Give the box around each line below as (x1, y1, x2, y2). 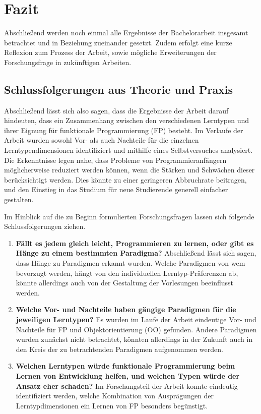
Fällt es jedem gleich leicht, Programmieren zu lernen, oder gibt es (16, 238, 254, 248)
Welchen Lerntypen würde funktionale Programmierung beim (16, 361, 235, 371)
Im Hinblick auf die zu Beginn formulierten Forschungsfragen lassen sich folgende (4, 211, 254, 221)
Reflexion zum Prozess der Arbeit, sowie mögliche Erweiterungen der (4, 47, 217, 57)
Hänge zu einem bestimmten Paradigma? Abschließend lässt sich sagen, (16, 248, 256, 258)
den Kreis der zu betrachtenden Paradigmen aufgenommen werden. (16, 343, 223, 354)
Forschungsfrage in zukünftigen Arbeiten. (4, 56, 132, 67)
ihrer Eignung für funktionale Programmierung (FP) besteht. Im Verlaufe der (4, 125, 243, 135)
